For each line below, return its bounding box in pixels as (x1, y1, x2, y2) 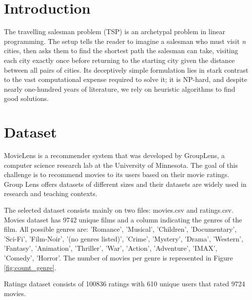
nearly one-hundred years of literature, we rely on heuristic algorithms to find (4, 83, 235, 94)
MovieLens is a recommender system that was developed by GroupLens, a (4, 150, 225, 160)
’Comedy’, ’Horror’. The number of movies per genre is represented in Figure (4, 252, 233, 262)
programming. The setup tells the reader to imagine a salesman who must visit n (4, 36, 246, 46)
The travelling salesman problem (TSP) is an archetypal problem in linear (4, 26, 226, 37)
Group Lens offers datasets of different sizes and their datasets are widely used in (4, 179, 247, 189)
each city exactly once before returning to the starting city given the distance (4, 55, 235, 65)
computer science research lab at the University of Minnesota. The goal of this (4, 160, 238, 170)
